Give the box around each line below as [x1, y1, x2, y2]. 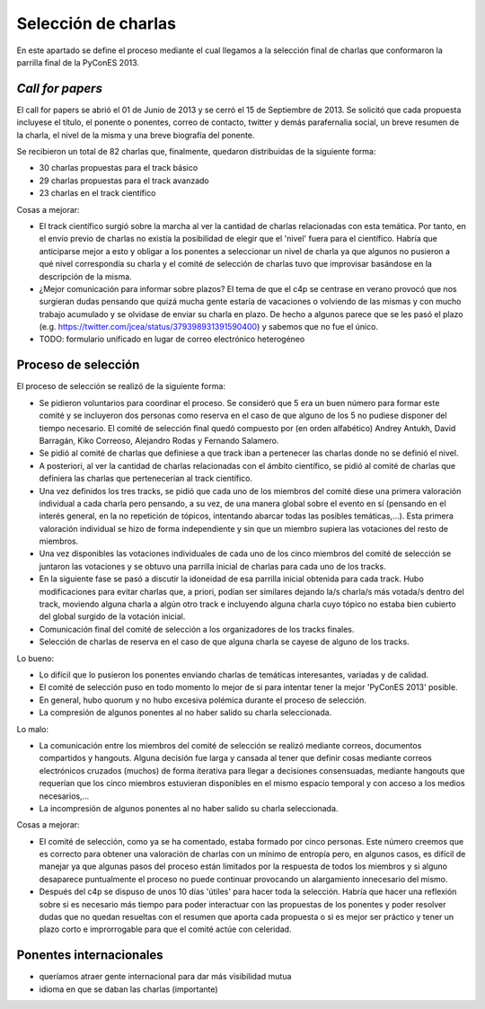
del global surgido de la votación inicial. [39, 611, 186, 622]
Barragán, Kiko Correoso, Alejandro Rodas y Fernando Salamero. [39, 435, 279, 446]
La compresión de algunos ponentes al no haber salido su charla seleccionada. [39, 707, 332, 718]
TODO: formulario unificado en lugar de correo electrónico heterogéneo [39, 333, 305, 345]
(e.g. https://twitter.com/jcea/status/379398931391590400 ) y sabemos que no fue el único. [39, 322, 379, 332]
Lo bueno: [16, 652, 54, 664]
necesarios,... [39, 791, 90, 801]
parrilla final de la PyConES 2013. [16, 57, 139, 67]
